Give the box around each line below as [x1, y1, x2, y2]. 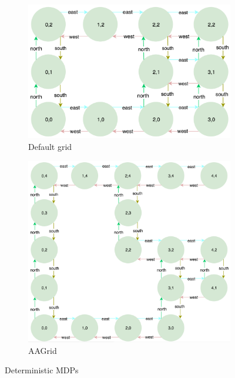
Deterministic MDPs [5, 364, 79, 376]
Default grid [28, 141, 72, 153]
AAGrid [28, 344, 57, 356]
